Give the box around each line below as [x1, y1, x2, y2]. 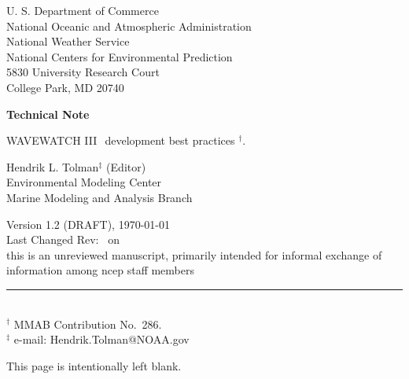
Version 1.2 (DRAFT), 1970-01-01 [6, 215, 170, 232]
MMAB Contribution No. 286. [13, 315, 162, 332]
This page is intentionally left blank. [6, 357, 182, 373]
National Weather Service [6, 33, 130, 50]
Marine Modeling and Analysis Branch [6, 189, 193, 205]
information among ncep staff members [6, 262, 194, 278]
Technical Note [6, 105, 90, 122]
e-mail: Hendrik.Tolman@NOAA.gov [13, 331, 190, 348]
